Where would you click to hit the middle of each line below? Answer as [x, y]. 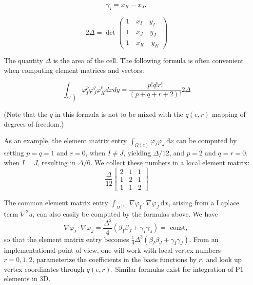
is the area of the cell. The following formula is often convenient [148, 60]
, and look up [222, 259]
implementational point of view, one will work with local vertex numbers [113, 250]
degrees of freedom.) [34, 124]
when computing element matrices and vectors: [74, 70]
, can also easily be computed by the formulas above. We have [125, 213]
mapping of [229, 114]
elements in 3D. [27, 278]
